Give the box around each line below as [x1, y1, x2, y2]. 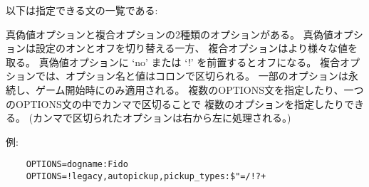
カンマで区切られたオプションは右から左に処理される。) [33, 110, 291, 125]
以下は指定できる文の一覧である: [6, 3, 158, 17]
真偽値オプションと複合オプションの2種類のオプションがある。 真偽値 [6, 26, 333, 41]
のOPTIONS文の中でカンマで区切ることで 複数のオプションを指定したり [6, 96, 345, 111]
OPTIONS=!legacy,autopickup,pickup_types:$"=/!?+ [26, 171, 266, 181]
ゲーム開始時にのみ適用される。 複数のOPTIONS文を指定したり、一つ [35, 82, 364, 97]
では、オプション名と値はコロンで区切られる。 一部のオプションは [35, 68, 348, 83]
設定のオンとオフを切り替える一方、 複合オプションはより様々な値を [35, 41, 358, 55]
